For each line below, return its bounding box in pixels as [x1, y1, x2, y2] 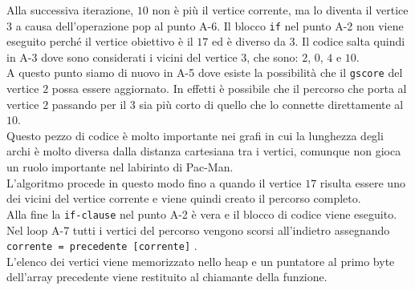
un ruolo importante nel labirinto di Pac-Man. [6, 159, 234, 175]
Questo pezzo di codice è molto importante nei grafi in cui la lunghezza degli [6, 127, 384, 143]
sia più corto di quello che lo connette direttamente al [139, 95, 404, 112]
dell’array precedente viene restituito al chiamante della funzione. [6, 268, 328, 285]
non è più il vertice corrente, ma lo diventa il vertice [152, 2, 409, 18]
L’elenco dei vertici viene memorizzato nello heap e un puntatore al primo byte [6, 252, 395, 269]
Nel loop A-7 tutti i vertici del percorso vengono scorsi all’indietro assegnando [6, 221, 390, 238]
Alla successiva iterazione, [6, 2, 134, 18]
